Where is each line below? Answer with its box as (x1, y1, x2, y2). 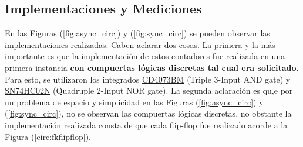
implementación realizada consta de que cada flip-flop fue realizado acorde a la (5, 118, 288, 131)
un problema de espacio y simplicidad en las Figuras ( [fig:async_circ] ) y (5, 95, 264, 108)
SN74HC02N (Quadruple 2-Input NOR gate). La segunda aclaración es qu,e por (5, 84, 293, 97)
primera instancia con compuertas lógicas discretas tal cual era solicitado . (5, 61, 299, 73)
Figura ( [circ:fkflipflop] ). (5, 130, 91, 142)
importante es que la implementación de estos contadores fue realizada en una (5, 50, 285, 62)
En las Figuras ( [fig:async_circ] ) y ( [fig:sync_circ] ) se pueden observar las (5, 27, 270, 39)
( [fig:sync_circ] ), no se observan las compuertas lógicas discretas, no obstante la (5, 107, 292, 119)
